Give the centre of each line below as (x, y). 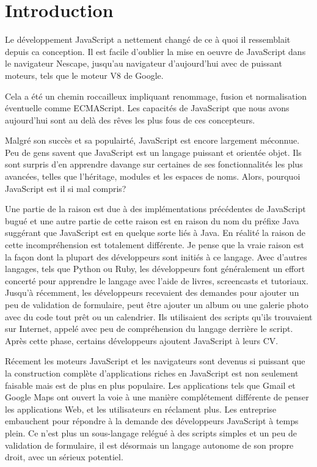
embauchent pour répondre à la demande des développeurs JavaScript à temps (152, 421)
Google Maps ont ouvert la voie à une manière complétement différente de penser (157, 397)
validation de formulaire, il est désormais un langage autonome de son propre (149, 445)
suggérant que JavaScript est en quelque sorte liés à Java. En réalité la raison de (155, 233)
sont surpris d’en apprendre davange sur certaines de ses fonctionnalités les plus (154, 164)
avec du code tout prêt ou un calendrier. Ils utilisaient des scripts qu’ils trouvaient (159, 316)
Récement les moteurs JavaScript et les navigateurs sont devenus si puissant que (155, 361)
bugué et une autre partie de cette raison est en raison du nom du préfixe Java (152, 220)
